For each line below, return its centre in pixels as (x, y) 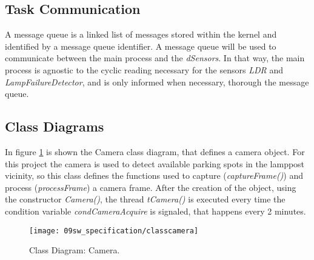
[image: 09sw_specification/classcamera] (114, 231)
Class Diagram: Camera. (75, 250)
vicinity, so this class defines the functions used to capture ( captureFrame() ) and (154, 175)
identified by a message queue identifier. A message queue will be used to (141, 46)
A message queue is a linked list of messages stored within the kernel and (141, 34)
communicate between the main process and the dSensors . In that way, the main (155, 58)
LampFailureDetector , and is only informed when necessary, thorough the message (157, 82)
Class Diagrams (55, 126)
